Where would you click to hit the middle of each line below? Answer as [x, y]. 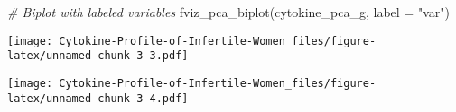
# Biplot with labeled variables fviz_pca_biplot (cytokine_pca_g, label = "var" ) [228, 12]
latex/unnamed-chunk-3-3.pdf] [98, 56]
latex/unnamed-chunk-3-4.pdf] [98, 98]
